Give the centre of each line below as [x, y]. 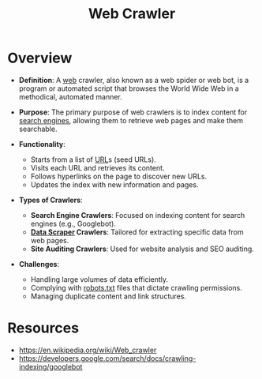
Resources [43, 328]
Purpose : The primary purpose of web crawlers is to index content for [133, 112]
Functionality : [42, 144]
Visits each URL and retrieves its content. [97, 167]
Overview [40, 58]
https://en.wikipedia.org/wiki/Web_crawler [88, 350]
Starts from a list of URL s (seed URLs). [94, 159]
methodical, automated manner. [71, 96]
